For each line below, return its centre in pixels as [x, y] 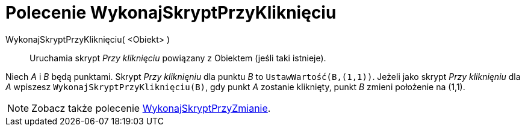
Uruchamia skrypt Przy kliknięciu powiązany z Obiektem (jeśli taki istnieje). [178, 58]
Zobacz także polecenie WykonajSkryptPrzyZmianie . [151, 108]
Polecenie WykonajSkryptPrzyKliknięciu [171, 13]
